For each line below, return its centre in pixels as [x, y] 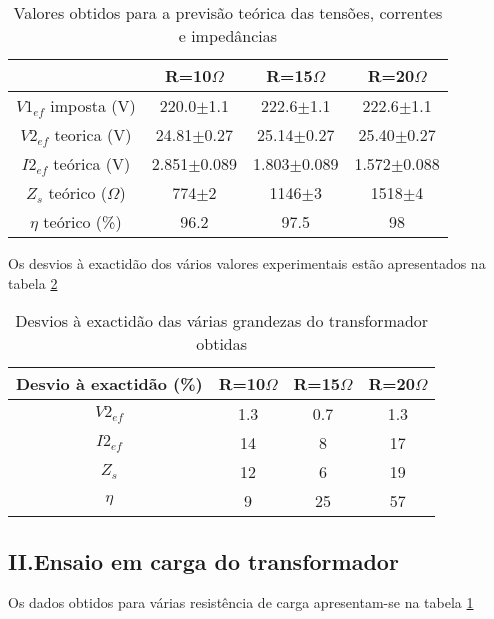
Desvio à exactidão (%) [109, 384]
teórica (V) [92, 163]
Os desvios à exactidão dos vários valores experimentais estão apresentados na [247, 263]
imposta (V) [93, 105]
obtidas [222, 344]
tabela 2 [33, 282]
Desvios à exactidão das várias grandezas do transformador [222, 321]
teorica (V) [93, 134]
